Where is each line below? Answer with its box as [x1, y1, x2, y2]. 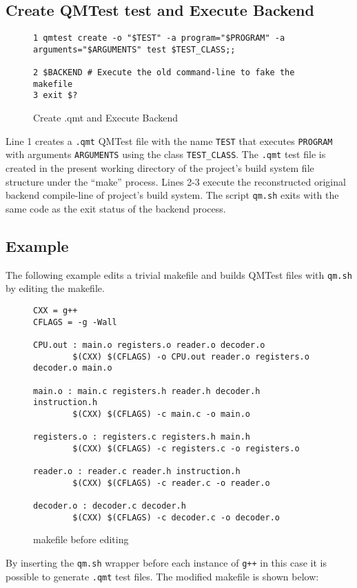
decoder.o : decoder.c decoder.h [33, 501, 186, 511]
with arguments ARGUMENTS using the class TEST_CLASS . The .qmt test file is [6, 147, 326, 161]
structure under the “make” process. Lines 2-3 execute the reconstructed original [6, 174, 346, 188]
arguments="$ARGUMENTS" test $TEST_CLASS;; [33, 44, 236, 55]
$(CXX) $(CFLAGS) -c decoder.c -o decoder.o [72, 512, 280, 522]
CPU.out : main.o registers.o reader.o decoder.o [33, 340, 265, 350]
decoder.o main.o [33, 363, 112, 373]
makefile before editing [33, 532, 129, 547]
